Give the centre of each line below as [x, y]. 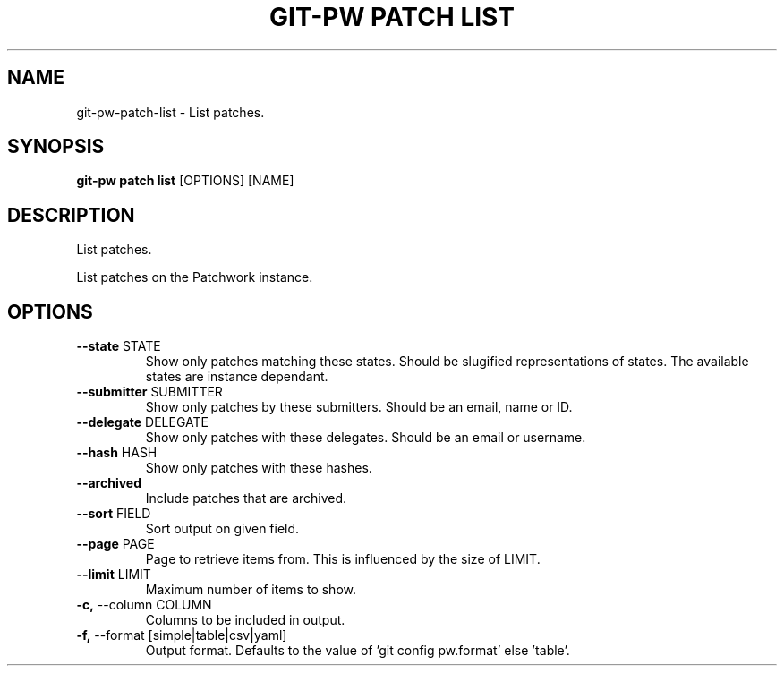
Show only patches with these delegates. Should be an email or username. [366, 438]
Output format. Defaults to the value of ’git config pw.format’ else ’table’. [358, 651]
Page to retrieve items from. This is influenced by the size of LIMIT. [343, 559]
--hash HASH [117, 453]
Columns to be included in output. [245, 620]
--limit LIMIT [114, 575]
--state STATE [119, 346]
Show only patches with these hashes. [259, 468]
